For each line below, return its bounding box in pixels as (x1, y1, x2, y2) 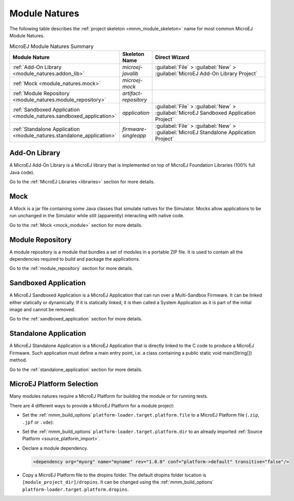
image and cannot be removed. (9, 307, 75, 313)
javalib (122, 70, 139, 77)
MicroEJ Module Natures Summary (9, 42, 94, 50)
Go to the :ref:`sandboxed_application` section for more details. (9, 316, 143, 322)
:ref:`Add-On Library (12, 63, 62, 71)
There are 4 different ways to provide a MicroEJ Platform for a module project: (9, 402, 175, 408)
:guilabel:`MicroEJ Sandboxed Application (155, 109, 256, 116)
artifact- (122, 89, 143, 97)
